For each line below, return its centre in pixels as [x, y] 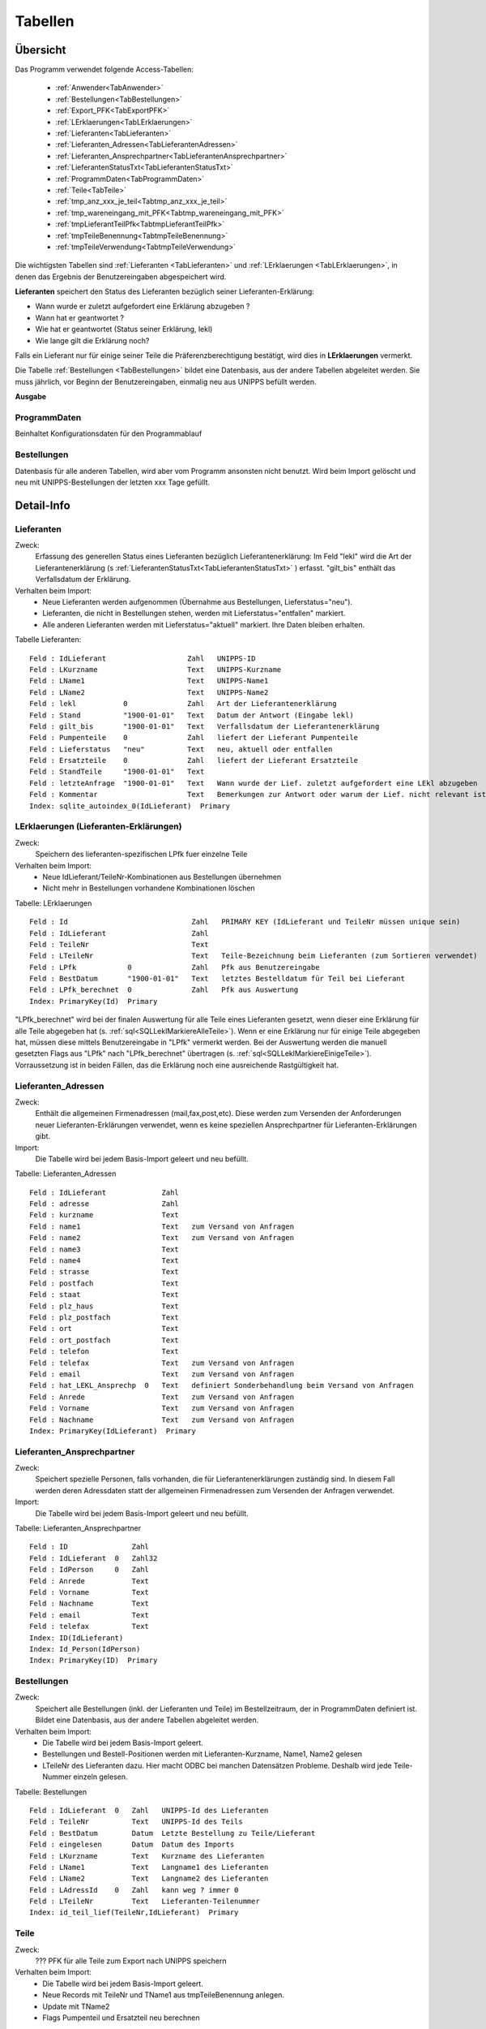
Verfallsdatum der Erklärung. [83, 579]
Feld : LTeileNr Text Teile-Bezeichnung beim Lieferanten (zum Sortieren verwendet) [254, 956]
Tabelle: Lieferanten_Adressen [66, 1174]
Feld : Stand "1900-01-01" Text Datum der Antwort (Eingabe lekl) [192, 715]
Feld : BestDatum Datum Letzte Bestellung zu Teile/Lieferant [173, 1833]
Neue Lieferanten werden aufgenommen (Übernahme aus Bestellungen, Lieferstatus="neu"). [197, 602]
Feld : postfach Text [104, 1283]
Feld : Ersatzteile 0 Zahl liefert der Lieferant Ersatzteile [194, 760]
